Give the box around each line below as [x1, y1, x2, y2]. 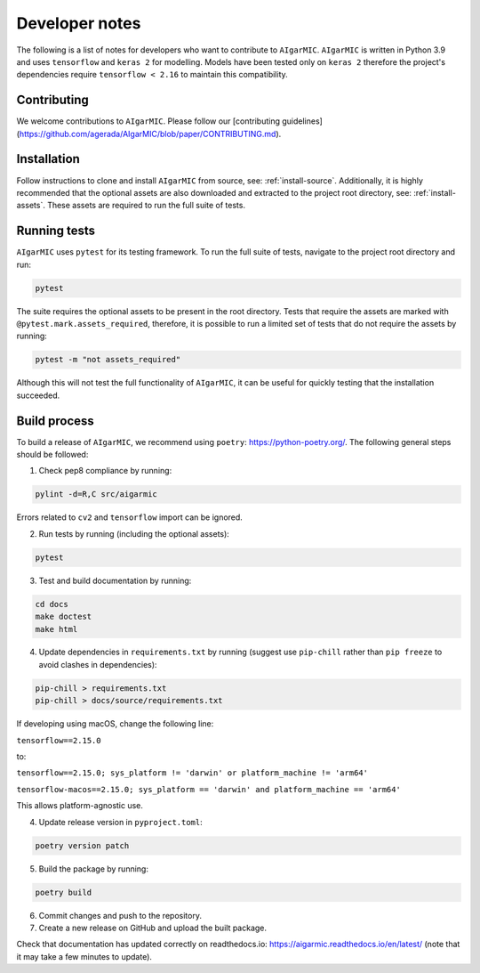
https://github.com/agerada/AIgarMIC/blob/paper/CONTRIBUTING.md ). [19, 128, 282, 139]
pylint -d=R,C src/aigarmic [35, 490, 157, 499]
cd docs [35, 599, 68, 609]
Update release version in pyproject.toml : [38, 816, 204, 827]
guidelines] [281, 116, 324, 126]
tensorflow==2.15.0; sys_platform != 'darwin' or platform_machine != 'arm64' [16, 768, 369, 778]
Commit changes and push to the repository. [38, 910, 202, 920]
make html [35, 624, 78, 634]
